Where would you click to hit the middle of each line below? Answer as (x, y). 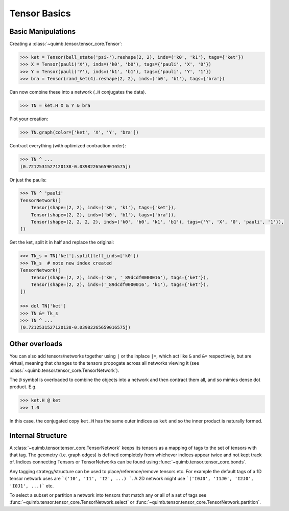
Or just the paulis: (28, 180)
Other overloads (36, 343)
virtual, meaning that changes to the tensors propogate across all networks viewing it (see (104, 363)
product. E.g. (23, 387)
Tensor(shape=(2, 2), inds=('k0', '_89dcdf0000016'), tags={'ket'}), (120, 277)
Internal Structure (38, 436)
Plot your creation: (29, 119)
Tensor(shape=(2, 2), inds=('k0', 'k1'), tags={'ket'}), (104, 208)
